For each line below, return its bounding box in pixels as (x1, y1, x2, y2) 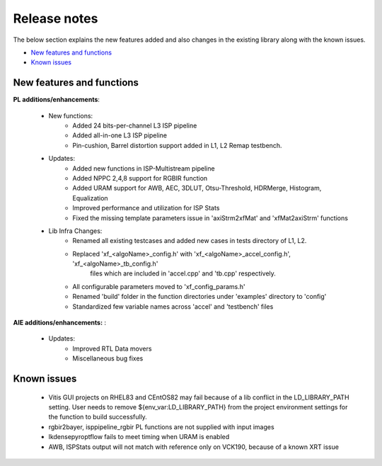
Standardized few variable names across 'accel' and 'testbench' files (72, 302, 274, 311)
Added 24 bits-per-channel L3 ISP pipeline (72, 121, 197, 130)
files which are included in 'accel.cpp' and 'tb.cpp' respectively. (90, 269, 276, 278)
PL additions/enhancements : (13, 96, 100, 104)
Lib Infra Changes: (48, 227, 103, 235)
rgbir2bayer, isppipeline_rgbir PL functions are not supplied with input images (48, 422, 275, 431)
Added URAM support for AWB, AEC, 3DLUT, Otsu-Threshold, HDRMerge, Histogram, (72, 184, 322, 193)
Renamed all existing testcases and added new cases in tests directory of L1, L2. (72, 237, 307, 245)
